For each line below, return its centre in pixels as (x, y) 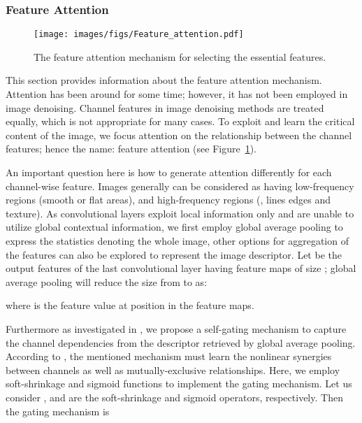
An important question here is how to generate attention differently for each (169, 172)
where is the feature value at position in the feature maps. (130, 305)
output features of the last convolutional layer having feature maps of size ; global (181, 268)
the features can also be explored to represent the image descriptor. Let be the (174, 254)
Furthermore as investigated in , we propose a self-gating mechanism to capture (176, 328)
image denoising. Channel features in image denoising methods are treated (165, 107)
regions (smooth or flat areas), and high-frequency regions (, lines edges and (168, 200)
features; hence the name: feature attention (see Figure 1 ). (131, 149)
